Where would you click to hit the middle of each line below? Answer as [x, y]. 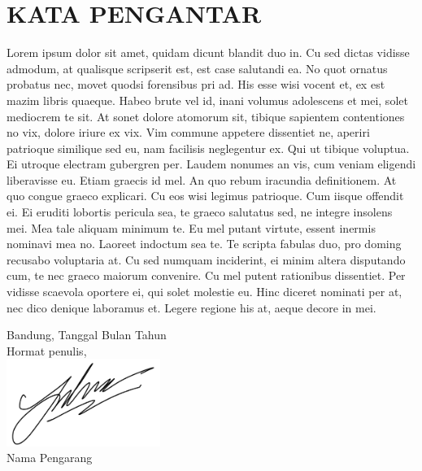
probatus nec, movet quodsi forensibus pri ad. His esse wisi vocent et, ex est [196, 84]
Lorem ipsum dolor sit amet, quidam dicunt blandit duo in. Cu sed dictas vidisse [208, 52]
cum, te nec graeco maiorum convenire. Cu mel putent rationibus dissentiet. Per [206, 275]
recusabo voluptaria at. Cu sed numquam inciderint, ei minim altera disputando [206, 259]
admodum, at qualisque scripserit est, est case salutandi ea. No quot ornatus [197, 68]
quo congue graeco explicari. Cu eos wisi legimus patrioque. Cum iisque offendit [205, 196]
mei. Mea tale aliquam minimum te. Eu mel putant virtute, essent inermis [191, 227]
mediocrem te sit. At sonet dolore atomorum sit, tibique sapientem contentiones [206, 116]
